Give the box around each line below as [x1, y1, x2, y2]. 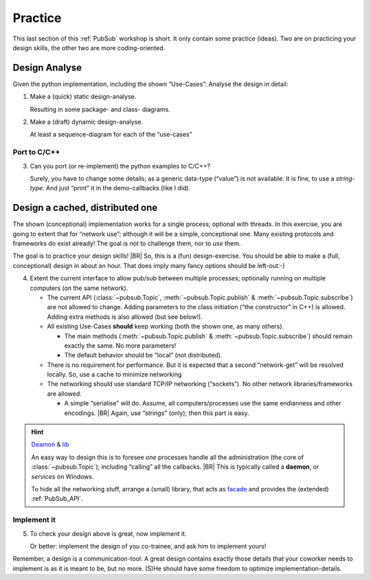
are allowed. [47, 389, 82, 398]
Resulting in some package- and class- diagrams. [30, 105, 171, 113]
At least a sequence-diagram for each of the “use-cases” [30, 131, 192, 139]
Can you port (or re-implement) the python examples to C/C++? [30, 161, 211, 170]
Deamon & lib [31, 440, 69, 449]
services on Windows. [31, 472, 94, 480]
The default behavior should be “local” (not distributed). [64, 351, 223, 359]
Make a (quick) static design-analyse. [30, 93, 137, 101]
